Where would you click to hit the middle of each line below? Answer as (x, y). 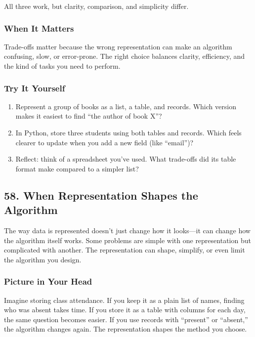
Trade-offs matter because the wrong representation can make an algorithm (118, 46)
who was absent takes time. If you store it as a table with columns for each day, (125, 310)
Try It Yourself (35, 88)
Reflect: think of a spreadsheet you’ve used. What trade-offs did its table (126, 159)
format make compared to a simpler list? (77, 168)
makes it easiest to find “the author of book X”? (89, 116)
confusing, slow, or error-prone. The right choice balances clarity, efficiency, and (125, 56)
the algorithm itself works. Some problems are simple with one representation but (127, 240)
